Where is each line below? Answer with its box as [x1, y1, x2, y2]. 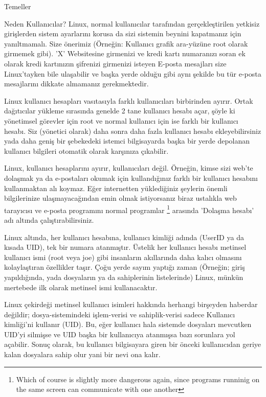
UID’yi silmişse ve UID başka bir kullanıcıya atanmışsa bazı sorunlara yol [4, 329, 235, 339]
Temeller [4, 1, 31, 11]
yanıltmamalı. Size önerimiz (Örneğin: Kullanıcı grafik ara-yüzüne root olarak [4, 38, 248, 49]
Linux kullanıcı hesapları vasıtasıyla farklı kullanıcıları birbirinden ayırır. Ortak [4, 95, 253, 106]
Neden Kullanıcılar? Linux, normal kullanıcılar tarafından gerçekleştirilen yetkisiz [4, 18, 260, 29]
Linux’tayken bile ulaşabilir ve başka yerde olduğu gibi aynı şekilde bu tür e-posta [4, 68, 261, 79]
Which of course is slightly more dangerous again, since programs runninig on [16, 373, 260, 384]
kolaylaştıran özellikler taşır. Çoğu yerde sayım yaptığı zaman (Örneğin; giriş [4, 262, 245, 272]
